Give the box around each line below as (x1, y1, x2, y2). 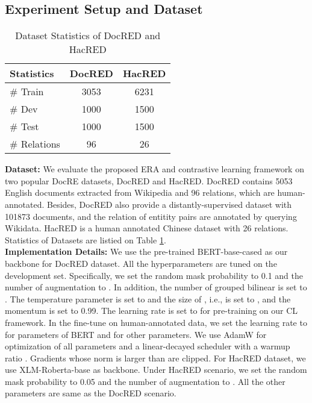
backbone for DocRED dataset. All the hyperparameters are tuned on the (5, 257, 277, 269)
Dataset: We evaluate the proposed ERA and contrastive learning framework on (5, 163, 304, 175)
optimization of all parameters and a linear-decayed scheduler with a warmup (5, 340, 290, 352)
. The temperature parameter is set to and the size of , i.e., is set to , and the (5, 292, 291, 305)
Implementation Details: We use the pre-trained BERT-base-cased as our (5, 245, 288, 258)
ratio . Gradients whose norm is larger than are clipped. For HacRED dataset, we (5, 351, 306, 364)
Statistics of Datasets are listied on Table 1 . (5, 233, 166, 246)
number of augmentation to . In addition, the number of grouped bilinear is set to (5, 281, 307, 293)
